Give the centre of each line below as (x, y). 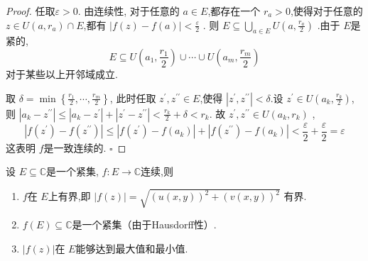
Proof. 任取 (31, 11)
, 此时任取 (133, 98)
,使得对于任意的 (326, 11)
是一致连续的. (75, 147)
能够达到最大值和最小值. (132, 248)
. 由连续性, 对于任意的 (129, 11)
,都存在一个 (234, 11)
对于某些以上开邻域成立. (62, 73)
